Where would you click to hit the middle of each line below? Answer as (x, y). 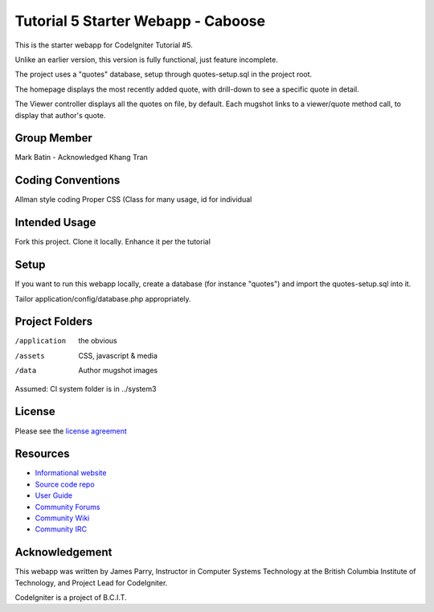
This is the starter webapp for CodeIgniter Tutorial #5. (104, 45)
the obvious (98, 341)
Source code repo (65, 484)
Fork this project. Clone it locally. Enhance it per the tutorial (113, 242)
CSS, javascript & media (118, 355)
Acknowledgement (63, 552)
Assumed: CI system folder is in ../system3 (86, 388)
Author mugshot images (118, 371)
